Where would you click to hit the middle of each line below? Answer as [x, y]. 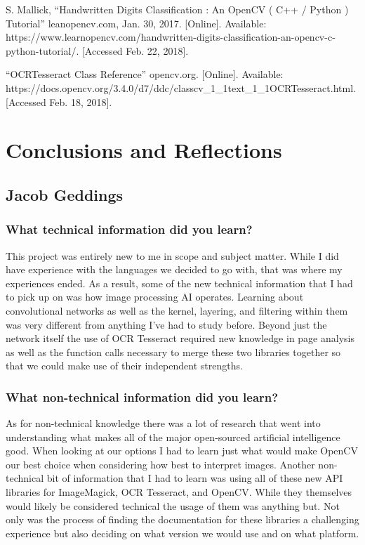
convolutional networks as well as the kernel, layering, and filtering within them [177, 310]
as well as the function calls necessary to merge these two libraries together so [173, 352]
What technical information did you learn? [129, 229]
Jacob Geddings [65, 194]
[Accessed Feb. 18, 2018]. [59, 101]
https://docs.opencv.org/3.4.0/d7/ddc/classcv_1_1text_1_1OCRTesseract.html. [181, 87]
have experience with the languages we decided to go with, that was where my [174, 269]
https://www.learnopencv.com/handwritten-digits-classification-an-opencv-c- [171, 37]
